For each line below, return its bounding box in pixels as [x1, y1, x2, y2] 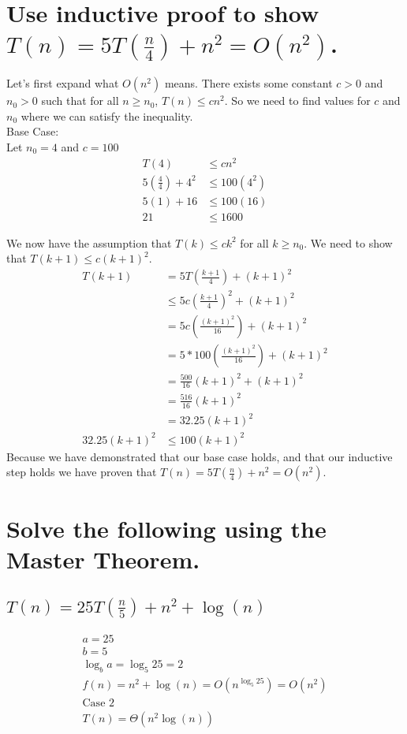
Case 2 [82, 697, 115, 709]
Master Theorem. [6, 542, 200, 575]
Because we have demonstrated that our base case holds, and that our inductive [6, 448, 393, 464]
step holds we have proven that [6, 464, 157, 480]
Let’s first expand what [6, 75, 119, 91]
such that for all [41, 92, 119, 109]
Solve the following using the [6, 512, 327, 544]
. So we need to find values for [224, 92, 371, 109]
